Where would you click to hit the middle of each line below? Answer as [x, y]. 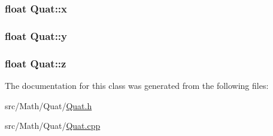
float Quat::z [36, 63]
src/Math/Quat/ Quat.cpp [53, 126]
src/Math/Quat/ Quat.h [48, 105]
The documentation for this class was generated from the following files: [137, 85]
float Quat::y [36, 35]
